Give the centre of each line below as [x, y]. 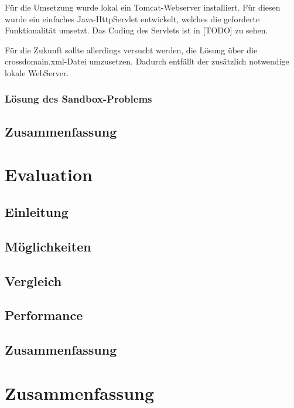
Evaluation [49, 174]
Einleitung [37, 211]
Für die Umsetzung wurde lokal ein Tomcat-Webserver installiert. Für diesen [143, 7]
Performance [44, 315]
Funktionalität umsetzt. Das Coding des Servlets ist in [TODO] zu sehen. [136, 30]
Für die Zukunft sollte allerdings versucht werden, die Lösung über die [131, 50]
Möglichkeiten [48, 246]
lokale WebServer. [37, 72]
